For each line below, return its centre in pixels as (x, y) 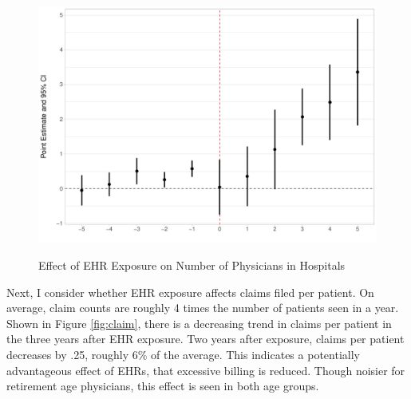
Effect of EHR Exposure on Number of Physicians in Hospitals (192, 265)
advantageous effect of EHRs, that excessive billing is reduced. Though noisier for (206, 370)
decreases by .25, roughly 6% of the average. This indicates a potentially (183, 355)
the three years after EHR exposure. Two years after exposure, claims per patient (205, 339)
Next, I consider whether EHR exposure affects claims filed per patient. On (190, 292)
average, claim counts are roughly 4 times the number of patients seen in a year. (203, 308)
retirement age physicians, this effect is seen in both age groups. (163, 386)
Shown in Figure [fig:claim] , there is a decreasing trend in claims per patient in (199, 323)
